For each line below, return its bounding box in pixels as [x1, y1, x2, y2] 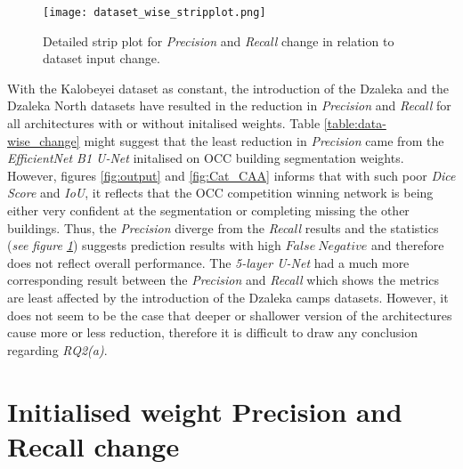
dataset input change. [43, 49, 160, 68]
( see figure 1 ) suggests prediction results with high [7, 236, 281, 255]
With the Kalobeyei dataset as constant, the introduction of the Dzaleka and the [7, 78, 449, 97]
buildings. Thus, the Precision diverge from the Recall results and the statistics [7, 218, 439, 237]
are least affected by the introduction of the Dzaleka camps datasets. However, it [7, 287, 449, 306]
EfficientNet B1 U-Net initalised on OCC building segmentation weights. [7, 149, 404, 167]
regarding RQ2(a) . [7, 340, 108, 359]
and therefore [371, 236, 444, 255]
